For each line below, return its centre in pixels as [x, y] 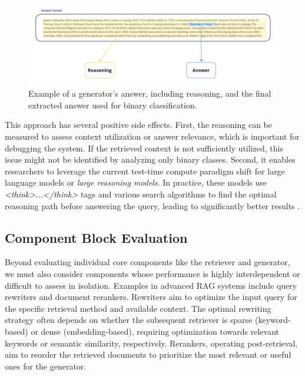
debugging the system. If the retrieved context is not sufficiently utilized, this [144, 148]
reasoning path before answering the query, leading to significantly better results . [152, 205]
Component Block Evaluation [96, 237]
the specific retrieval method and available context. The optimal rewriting [138, 308]
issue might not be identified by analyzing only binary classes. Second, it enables [150, 159]
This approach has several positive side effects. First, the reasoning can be [138, 125]
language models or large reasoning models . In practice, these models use [136, 182]
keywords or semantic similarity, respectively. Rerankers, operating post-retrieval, [151, 343]
